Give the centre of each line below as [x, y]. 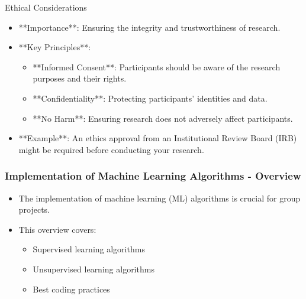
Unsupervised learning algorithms [94, 269]
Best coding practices [71, 289]
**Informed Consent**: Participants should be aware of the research [157, 66]
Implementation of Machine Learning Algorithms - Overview [153, 176]
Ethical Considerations [46, 7]
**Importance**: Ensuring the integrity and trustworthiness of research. [149, 27]
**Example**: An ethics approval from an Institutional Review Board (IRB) [158, 138]
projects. [34, 209]
